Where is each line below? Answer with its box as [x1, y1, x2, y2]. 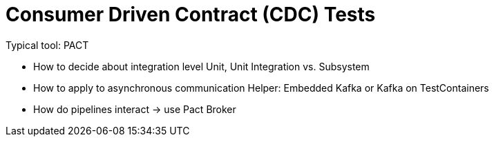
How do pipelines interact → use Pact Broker [33, 103, 236, 115]
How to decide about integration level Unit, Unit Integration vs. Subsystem [33, 60, 370, 72]
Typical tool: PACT [6, 39, 89, 51]
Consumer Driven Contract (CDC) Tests [6, 3, 376, 26]
